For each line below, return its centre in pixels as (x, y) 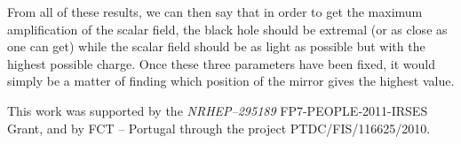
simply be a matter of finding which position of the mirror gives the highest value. (231, 81)
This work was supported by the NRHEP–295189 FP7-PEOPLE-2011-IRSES (218, 110)
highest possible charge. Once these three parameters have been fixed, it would (221, 63)
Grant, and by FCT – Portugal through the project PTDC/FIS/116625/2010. (219, 128)
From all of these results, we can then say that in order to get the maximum (215, 11)
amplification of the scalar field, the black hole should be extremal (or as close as (227, 29)
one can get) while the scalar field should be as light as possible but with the (216, 46)
